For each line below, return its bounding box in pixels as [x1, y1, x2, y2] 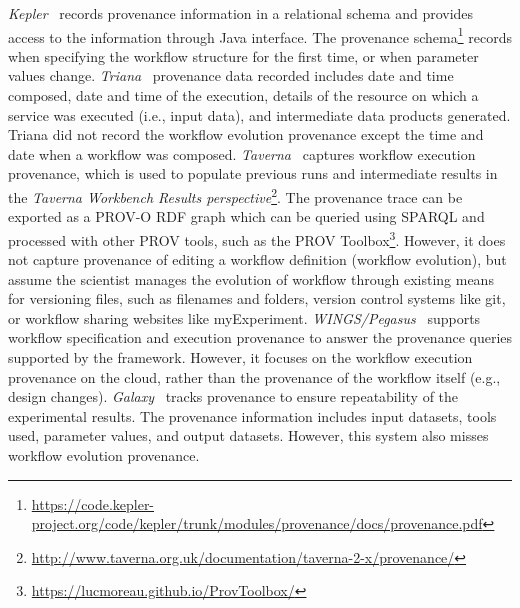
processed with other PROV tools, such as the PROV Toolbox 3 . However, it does [8, 226, 506, 250]
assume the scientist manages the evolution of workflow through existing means [8, 268, 494, 289]
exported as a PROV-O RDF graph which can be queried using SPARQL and [8, 206, 485, 227]
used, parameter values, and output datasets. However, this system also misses [8, 425, 489, 446]
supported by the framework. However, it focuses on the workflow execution [8, 347, 473, 368]
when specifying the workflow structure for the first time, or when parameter [8, 45, 479, 66]
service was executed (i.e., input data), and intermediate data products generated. [8, 104, 511, 125]
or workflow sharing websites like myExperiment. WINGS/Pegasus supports [8, 307, 481, 328]
